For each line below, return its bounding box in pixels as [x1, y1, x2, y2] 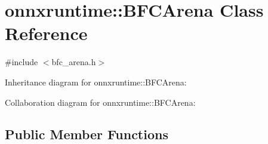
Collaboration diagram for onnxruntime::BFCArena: [5, 96, 196, 108]
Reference [5, 21, 88, 45]
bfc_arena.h [51, 56, 96, 68]
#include [5, 56, 38, 68]
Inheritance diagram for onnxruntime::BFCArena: [5, 75, 187, 88]
